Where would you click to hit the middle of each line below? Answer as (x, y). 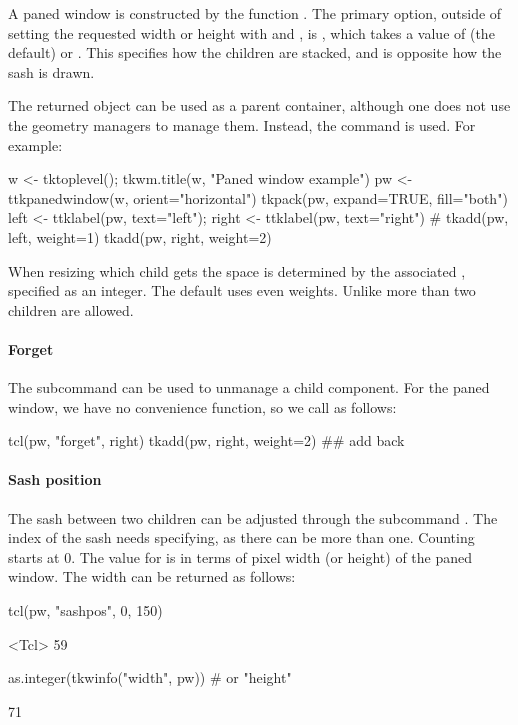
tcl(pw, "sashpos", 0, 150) (85, 610)
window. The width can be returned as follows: (152, 576)
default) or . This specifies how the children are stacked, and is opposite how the (255, 52)
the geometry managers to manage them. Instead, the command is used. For (242, 124)
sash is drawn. (51, 71)
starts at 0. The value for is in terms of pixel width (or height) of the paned (240, 556)
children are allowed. (71, 309)
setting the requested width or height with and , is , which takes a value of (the (251, 32)
